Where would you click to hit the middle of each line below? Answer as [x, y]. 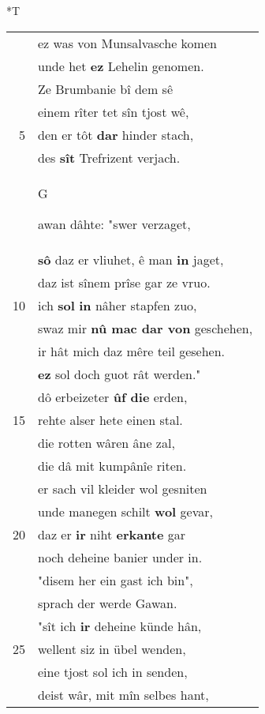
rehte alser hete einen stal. [110, 419]
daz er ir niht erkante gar [112, 534]
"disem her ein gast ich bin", [116, 580]
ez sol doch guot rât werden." [119, 374]
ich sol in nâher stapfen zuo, [118, 305]
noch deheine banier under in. [120, 557]
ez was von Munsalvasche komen [127, 43]
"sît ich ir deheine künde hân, [120, 626]
